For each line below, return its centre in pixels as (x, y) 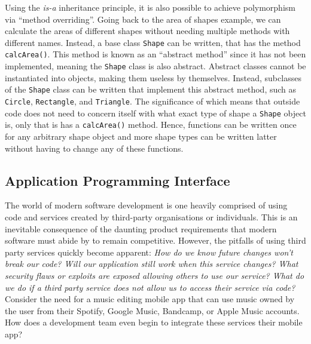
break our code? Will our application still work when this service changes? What (152, 264)
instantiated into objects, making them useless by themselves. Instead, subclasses (153, 77)
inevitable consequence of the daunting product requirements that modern (141, 228)
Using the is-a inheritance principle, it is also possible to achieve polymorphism (150, 7)
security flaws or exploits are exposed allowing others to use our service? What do (155, 275)
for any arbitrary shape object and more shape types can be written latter (141, 136)
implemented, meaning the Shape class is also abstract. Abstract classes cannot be (155, 66)
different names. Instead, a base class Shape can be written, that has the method (153, 42)
